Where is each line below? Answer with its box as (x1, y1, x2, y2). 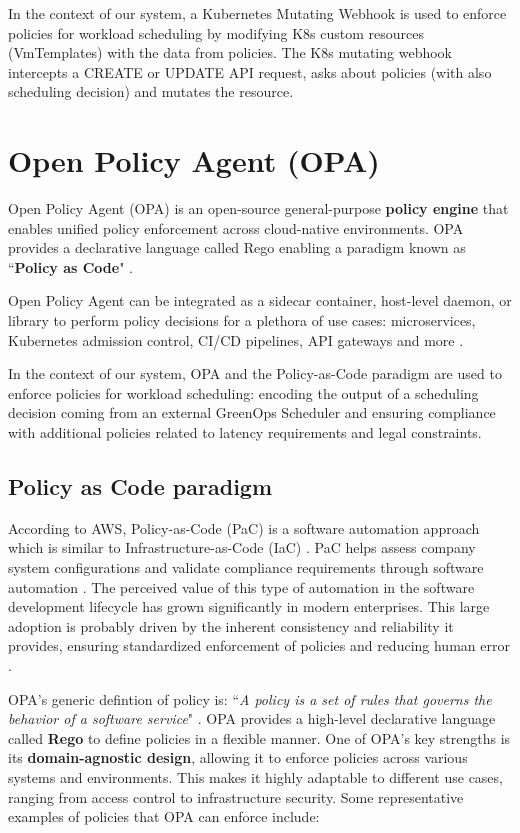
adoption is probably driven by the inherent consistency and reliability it (8, 615, 454, 636)
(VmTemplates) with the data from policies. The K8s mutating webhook (8, 42, 452, 63)
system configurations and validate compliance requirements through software (8, 557, 484, 578)
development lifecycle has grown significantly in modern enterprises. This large (8, 596, 490, 617)
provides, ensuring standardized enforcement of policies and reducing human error (8, 635, 510, 656)
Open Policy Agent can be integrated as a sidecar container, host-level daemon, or (8, 290, 512, 311)
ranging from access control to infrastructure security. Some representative (8, 786, 464, 807)
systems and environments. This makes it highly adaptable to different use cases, (8, 766, 503, 787)
